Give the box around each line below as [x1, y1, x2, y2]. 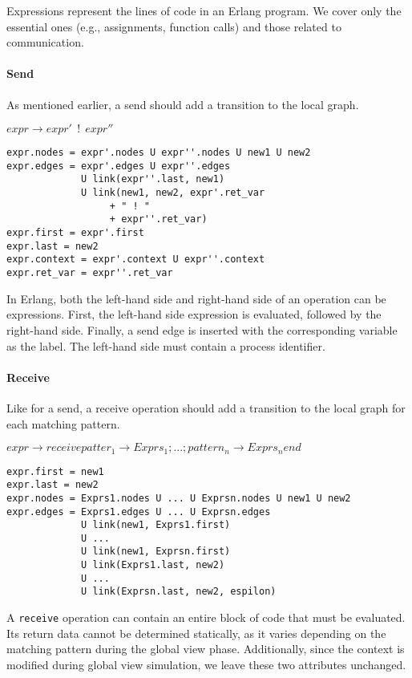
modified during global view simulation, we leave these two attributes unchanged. [6, 656, 406, 672]
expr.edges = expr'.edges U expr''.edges [6, 160, 231, 172]
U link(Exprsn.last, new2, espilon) [81, 586, 277, 598]
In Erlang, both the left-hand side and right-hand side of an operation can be [6, 290, 386, 307]
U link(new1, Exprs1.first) [81, 519, 231, 531]
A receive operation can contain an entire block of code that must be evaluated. [6, 609, 406, 626]
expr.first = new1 [6, 465, 104, 477]
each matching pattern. [6, 415, 120, 432]
